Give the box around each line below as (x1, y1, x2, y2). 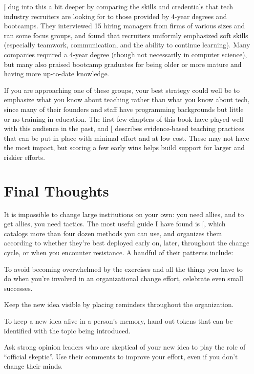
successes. (4, 283, 33, 293)
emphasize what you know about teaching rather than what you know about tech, (4, 94, 250, 105)
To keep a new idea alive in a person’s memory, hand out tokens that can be (4, 315, 233, 326)
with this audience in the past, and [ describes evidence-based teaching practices (4, 123, 244, 133)
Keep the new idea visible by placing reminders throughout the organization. (4, 299, 234, 309)
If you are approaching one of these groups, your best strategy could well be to (4, 85, 240, 95)
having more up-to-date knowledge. (4, 68, 109, 79)
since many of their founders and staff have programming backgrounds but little (4, 104, 244, 114)
